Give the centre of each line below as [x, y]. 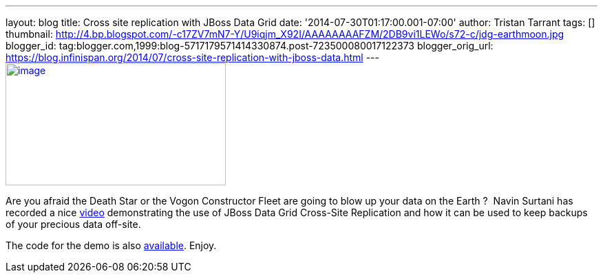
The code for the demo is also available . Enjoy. [111, 245]
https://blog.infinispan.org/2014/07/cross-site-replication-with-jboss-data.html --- [192, 57]
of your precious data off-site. [73, 224]
